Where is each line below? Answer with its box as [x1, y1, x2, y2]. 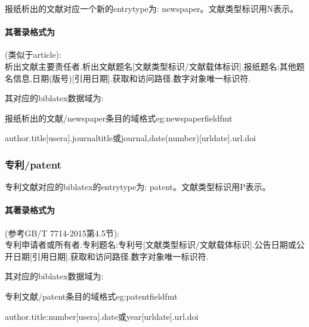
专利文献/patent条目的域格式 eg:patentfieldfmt [5, 289, 178, 302]
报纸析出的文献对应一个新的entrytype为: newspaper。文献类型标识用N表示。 [5, 2, 299, 14]
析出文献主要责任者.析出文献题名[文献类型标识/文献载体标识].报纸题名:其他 [5, 60, 296, 72]
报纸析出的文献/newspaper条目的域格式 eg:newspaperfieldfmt [5, 111, 233, 124]
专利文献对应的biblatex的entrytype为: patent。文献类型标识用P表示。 [5, 180, 271, 193]
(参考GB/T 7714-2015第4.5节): [5, 226, 120, 239]
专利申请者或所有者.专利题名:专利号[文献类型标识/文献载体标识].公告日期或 [5, 238, 296, 251]
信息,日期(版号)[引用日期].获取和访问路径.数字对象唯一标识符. [13, 71, 251, 84]
